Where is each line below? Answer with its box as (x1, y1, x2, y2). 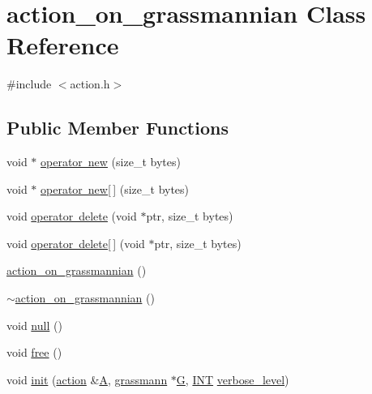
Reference (6, 28, 119, 62)
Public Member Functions (6, 115, 229, 140)
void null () (6, 316, 62, 333)
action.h (70, 75, 110, 92)
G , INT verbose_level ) (176, 370, 289, 388)
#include (6, 75, 52, 92)
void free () (6, 344, 62, 361)
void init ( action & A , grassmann (6, 370, 168, 388)
